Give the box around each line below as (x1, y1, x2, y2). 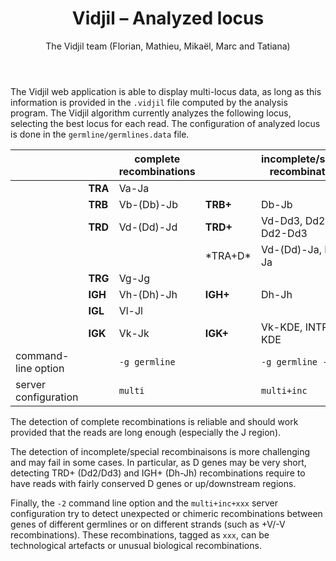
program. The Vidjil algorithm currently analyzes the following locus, (10, 107, 292, 119)
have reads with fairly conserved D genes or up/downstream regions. (10, 477, 297, 489)
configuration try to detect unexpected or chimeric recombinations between (10, 507, 323, 519)
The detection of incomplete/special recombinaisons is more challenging (10, 445, 311, 457)
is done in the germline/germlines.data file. (10, 128, 190, 140)
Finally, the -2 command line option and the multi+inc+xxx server (10, 497, 279, 509)
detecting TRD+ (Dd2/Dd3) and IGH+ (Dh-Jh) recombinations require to (10, 467, 306, 479)
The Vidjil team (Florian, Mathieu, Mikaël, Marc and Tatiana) (45, 40, 291, 52)
